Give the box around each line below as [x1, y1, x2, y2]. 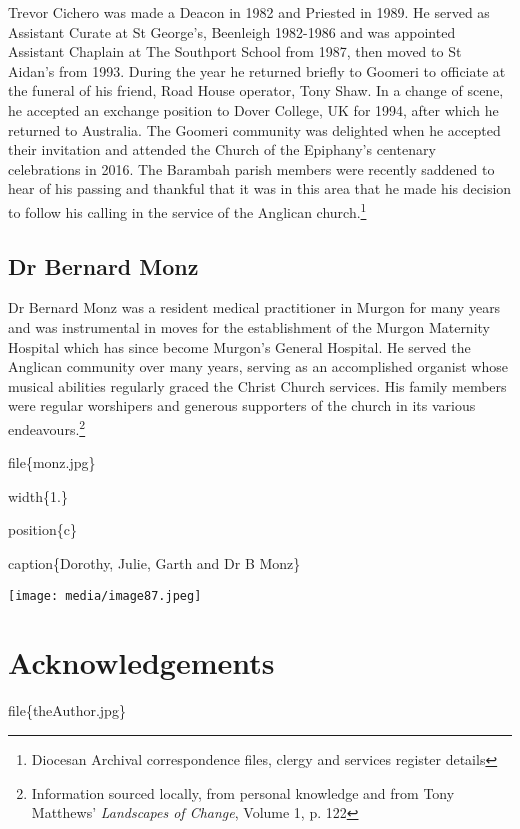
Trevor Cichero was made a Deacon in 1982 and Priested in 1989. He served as [8, 2, 490, 22]
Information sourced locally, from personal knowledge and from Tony [31, 782, 455, 803]
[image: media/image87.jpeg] [8, 588, 202, 603]
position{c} [8, 519, 77, 540]
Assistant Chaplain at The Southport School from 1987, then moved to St [8, 41, 462, 62]
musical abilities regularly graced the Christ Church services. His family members [8, 375, 507, 396]
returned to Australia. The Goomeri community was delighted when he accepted [8, 119, 501, 140]
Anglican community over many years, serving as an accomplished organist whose [8, 356, 508, 377]
